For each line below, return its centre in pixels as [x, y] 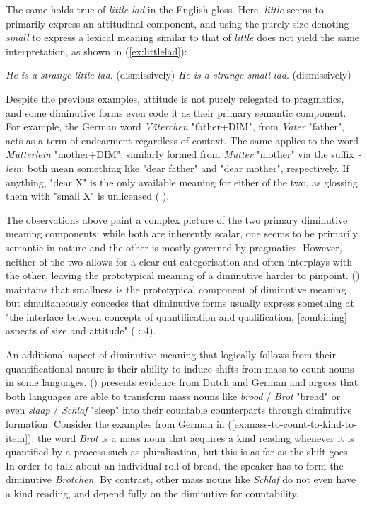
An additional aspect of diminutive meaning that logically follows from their [171, 354]
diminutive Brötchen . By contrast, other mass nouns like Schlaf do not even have [181, 479]
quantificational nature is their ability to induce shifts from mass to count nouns [180, 368]
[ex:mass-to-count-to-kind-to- [294, 424]
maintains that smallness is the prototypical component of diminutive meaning [176, 289]
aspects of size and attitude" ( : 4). [81, 330]
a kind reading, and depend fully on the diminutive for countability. [152, 493]
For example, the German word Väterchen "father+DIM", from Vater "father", [175, 126]
